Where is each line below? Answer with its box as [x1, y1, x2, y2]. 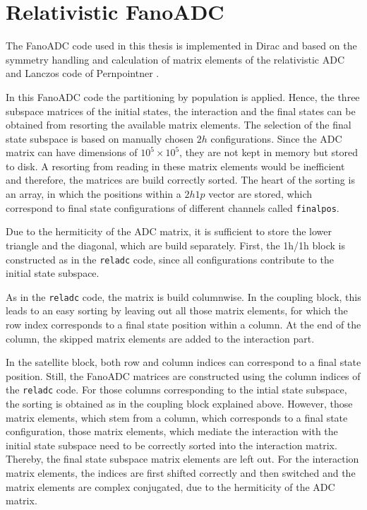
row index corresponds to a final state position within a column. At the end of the [6, 317, 361, 331]
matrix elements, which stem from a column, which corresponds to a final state [6, 410, 348, 425]
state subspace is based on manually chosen [6, 131, 194, 146]
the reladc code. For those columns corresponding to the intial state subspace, [6, 382, 347, 397]
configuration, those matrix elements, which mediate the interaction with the [6, 424, 338, 439]
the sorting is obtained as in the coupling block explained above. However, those [6, 396, 353, 411]
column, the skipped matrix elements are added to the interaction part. [6, 331, 315, 345]
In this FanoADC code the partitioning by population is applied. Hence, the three [6, 89, 360, 104]
